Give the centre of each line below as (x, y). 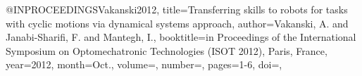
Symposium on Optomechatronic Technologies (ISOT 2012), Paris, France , (167, 50)
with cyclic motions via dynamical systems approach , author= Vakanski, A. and (177, 23)
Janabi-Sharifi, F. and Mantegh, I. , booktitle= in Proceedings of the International (181, 37)
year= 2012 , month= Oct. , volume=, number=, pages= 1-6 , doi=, (144, 64)
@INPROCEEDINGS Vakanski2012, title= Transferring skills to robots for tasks (177, 9)
